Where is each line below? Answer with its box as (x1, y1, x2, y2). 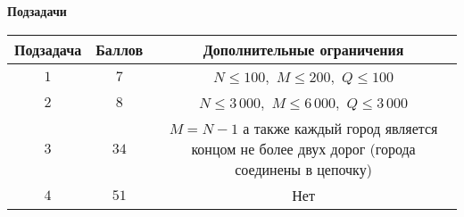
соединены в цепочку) (235, 158, 372, 179)
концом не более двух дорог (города (191, 138, 416, 159)
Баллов (95, 38, 144, 60)
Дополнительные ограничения (203, 38, 404, 60)
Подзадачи (7, 2, 67, 20)
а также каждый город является (243, 117, 438, 138)
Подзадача (14, 38, 82, 60)
